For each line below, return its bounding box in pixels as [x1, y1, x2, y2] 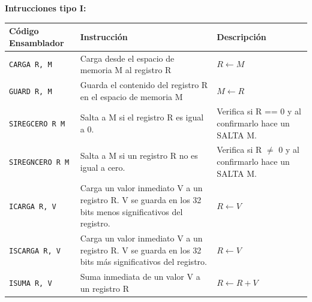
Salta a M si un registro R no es [80, 149, 198, 162]
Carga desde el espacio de [80, 52, 175, 64]
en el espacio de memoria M [80, 90, 183, 102]
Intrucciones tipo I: [5, 2, 86, 14]
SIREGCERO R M [9, 119, 65, 128]
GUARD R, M [9, 87, 52, 96]
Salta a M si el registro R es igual [80, 111, 204, 123]
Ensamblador [9, 36, 64, 49]
